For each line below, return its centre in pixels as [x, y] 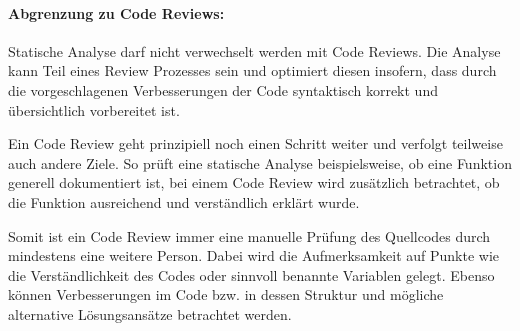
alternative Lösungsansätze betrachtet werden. [150, 313]
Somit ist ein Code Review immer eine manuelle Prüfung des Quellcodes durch [249, 235]
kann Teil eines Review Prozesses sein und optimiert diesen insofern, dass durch [252, 70]
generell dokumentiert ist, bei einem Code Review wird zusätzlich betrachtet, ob [254, 182]
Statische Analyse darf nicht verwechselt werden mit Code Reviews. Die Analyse [254, 50]
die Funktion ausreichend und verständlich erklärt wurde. [184, 201]
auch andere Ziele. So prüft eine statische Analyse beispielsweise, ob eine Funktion [260, 162]
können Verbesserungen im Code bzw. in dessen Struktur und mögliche [226, 294]
